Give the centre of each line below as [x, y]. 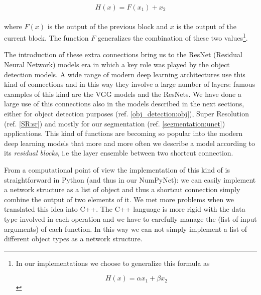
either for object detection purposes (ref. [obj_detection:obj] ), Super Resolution [126, 113]
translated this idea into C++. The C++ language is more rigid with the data [125, 209]
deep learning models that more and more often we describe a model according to [130, 143]
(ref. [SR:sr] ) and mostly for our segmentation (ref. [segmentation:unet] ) [115, 123]
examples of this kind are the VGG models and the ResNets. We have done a [123, 94]
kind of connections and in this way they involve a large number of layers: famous [130, 84]
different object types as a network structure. [73, 239]
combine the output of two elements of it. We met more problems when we [119, 199]
